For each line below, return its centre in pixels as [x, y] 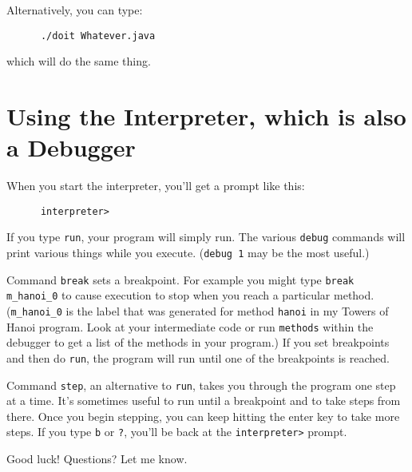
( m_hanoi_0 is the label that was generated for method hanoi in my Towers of [198, 311]
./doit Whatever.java [98, 36]
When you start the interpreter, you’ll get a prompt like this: [156, 186]
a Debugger [71, 147]
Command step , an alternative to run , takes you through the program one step [201, 385]
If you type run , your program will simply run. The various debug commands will [206, 237]
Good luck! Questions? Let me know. [97, 459]
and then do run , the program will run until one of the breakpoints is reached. [198, 357]
